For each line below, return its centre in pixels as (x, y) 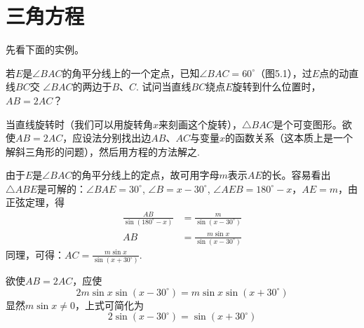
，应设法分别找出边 (107, 138)
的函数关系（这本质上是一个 (289, 138)
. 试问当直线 (164, 87)
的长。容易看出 (296, 175)
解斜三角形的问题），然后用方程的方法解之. (103, 151)
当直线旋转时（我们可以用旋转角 (79, 124)
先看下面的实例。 (45, 49)
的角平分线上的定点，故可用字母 (146, 175)
